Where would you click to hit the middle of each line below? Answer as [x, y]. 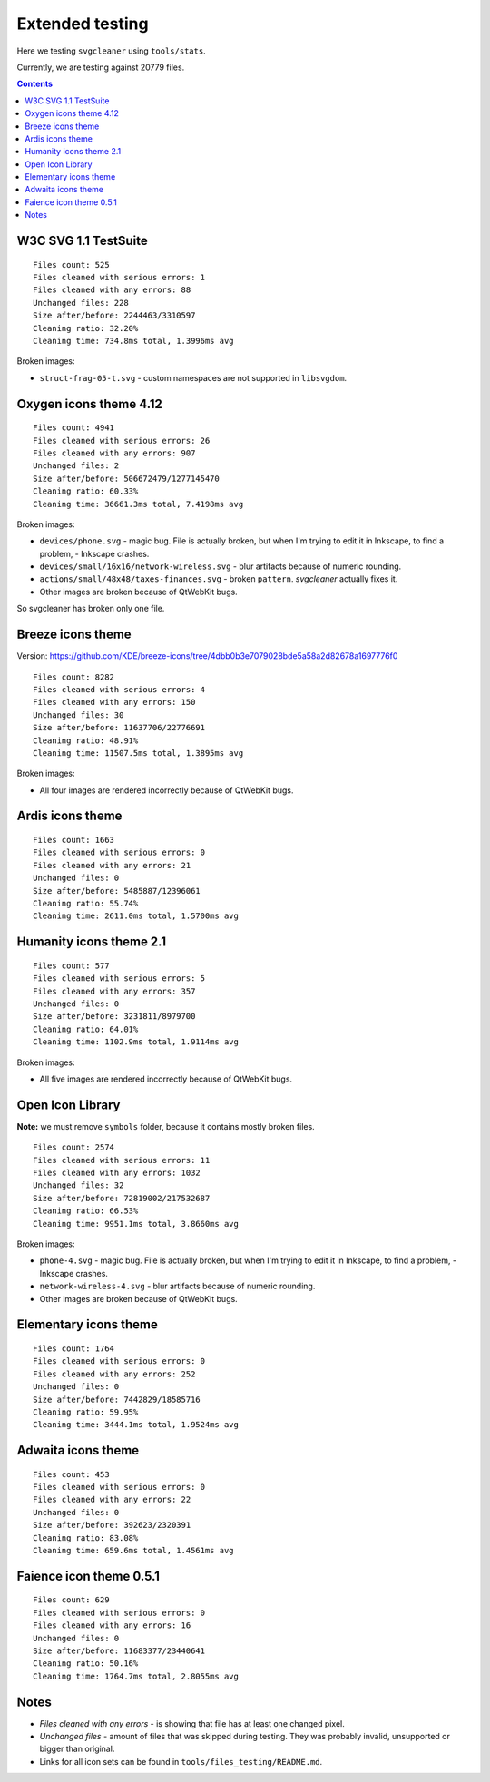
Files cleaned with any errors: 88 [112, 290]
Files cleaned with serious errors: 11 [122, 1160]
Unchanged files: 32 [78, 1185]
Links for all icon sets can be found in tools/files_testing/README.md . [181, 1761]
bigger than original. [77, 1749]
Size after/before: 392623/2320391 [112, 1525]
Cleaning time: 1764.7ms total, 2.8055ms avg [136, 1676]
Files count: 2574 [74, 1147]
